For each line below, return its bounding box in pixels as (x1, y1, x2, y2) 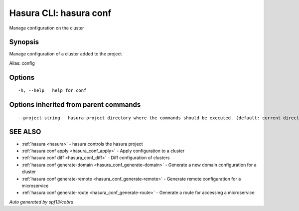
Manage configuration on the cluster (9, 25, 84, 31)
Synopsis (9, 38, 39, 46)
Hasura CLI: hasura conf (9, 7, 112, 18)
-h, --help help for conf (18, 88, 87, 93)
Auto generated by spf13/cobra (9, 199, 74, 205)
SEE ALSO (9, 128, 41, 136)
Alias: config (9, 60, 35, 66)
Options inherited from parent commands (9, 100, 141, 109)
